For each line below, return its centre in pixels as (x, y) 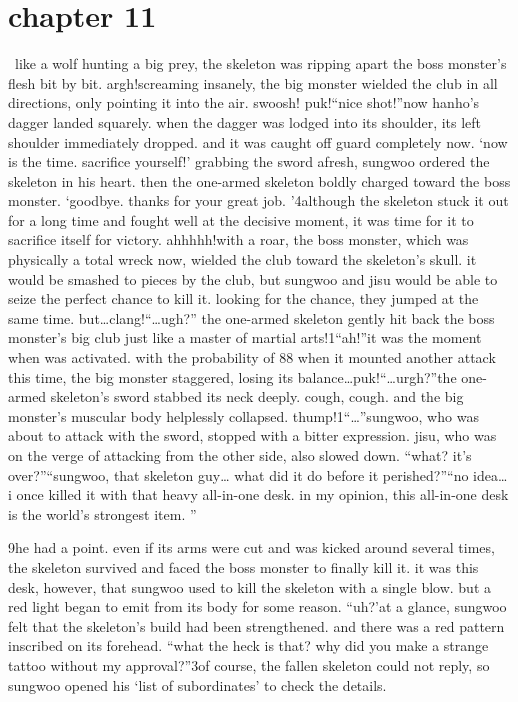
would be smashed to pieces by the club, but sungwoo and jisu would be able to (253, 278)
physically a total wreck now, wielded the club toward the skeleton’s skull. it (242, 259)
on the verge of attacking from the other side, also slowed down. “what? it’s (240, 455)
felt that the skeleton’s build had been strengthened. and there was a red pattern (256, 625)
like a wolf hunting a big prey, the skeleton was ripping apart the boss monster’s (260, 63)
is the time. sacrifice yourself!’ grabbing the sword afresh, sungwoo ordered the (249, 161)
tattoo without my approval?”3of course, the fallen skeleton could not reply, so (249, 664)
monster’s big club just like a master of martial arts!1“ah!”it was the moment (245, 337)
